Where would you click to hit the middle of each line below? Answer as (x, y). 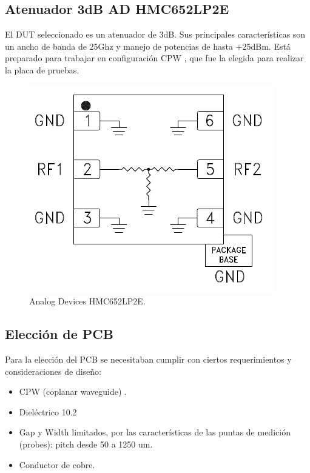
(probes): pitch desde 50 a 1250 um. (86, 444)
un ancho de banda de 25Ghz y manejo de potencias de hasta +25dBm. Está (148, 46)
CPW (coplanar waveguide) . (73, 391)
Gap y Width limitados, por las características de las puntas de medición (155, 432)
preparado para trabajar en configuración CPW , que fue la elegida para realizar (154, 58)
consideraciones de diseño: (53, 371)
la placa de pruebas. (42, 69)
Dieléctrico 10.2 (48, 411)
